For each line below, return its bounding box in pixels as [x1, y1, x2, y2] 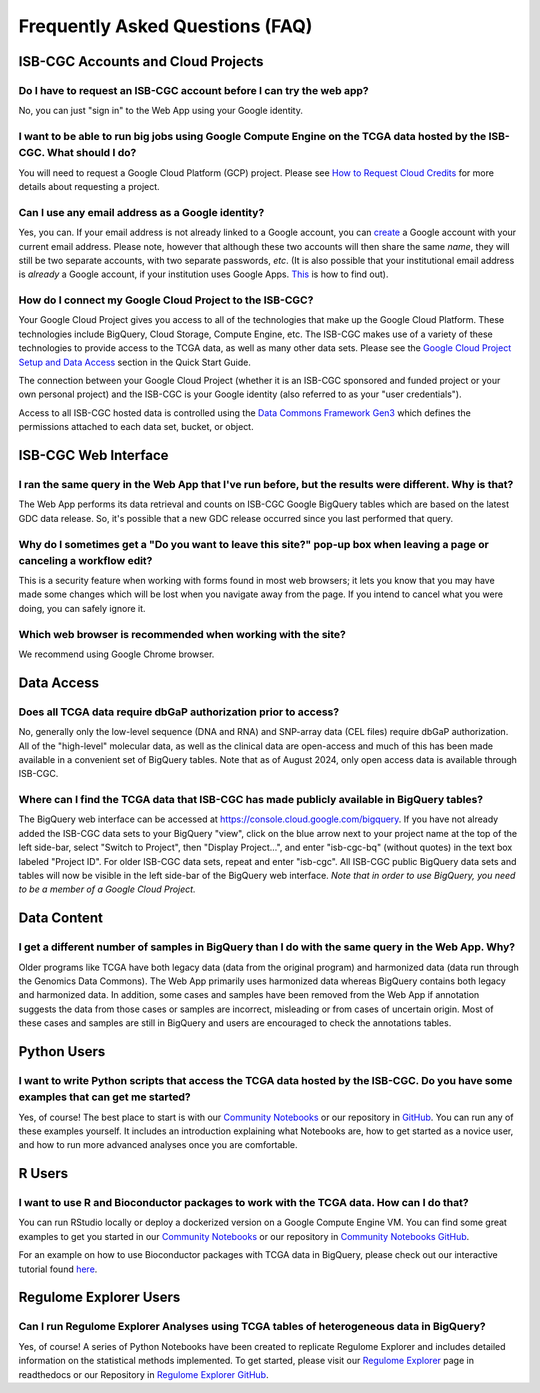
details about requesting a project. [18, 181, 160, 193]
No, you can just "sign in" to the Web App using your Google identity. [18, 105, 304, 117]
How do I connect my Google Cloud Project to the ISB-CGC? [18, 293, 314, 307]
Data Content [18, 910, 104, 927]
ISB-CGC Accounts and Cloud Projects [18, 53, 264, 70]
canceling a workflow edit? [18, 553, 153, 567]
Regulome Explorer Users [18, 1289, 181, 1306]
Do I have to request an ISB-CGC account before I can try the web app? [18, 83, 369, 97]
